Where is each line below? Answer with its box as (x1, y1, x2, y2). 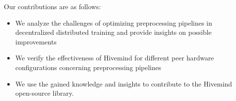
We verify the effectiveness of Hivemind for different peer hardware (15, 53, 214, 63)
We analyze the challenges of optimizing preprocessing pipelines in (15, 17, 212, 28)
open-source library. (15, 88, 74, 98)
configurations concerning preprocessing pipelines (15, 62, 161, 72)
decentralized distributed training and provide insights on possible (15, 27, 212, 37)
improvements (15, 36, 57, 46)
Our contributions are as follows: (4, 1, 101, 11)
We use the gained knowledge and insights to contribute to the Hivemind (15, 78, 232, 88)
